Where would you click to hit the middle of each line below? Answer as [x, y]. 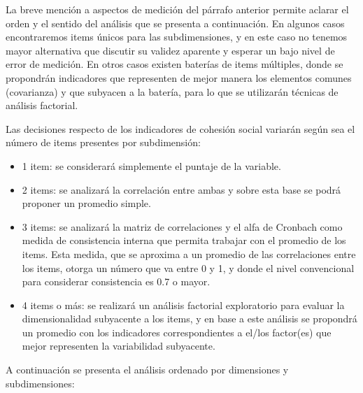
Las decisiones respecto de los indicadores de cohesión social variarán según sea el [180, 128]
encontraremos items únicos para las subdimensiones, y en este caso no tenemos [177, 37]
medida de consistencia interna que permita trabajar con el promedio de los [184, 240]
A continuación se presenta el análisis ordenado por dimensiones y [147, 370]
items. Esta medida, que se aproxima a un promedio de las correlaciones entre [189, 253]
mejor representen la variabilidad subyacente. [119, 346]
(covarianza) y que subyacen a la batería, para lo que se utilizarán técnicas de [172, 91]
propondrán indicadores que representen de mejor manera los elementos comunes [179, 77]
